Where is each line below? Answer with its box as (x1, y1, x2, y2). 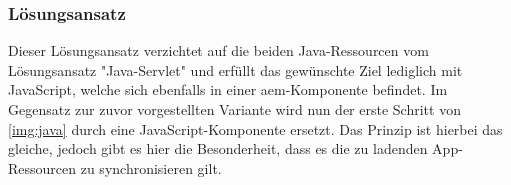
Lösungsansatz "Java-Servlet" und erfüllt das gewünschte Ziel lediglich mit (8, 59, 463, 80)
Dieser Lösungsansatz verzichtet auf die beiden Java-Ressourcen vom (8, 40, 429, 61)
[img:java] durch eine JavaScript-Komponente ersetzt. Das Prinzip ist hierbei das (8, 118, 503, 139)
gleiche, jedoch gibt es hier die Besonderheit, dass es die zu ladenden (8, 138, 428, 159)
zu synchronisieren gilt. (80, 157, 222, 178)
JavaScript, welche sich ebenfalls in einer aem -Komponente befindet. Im (8, 79, 448, 100)
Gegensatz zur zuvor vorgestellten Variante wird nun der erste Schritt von (8, 99, 461, 119)
